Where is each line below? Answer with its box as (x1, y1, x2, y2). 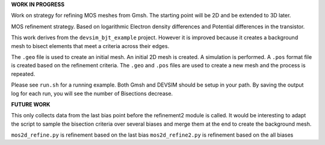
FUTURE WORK (11, 100, 51, 108)
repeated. (11, 70, 36, 78)
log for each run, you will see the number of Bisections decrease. (11, 90, 173, 97)
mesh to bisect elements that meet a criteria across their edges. (11, 42, 170, 49)
